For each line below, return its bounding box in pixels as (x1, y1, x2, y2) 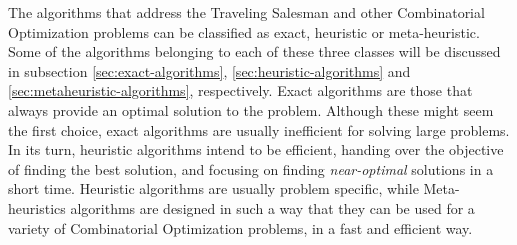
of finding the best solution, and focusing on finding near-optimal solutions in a (8, 158, 494, 179)
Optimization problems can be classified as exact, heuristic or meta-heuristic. (8, 21, 480, 42)
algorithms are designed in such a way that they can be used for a (70, 197, 475, 218)
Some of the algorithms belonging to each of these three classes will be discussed (8, 41, 501, 62)
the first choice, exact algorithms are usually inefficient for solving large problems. (8, 119, 510, 140)
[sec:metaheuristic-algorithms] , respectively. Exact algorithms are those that (8, 80, 473, 101)
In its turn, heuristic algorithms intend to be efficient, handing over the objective (8, 139, 504, 160)
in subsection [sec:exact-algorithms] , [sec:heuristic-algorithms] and (8, 60, 411, 81)
